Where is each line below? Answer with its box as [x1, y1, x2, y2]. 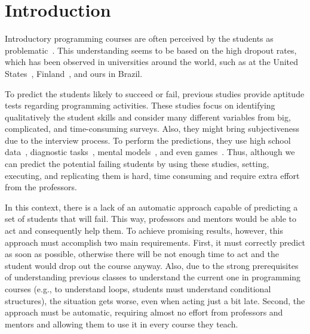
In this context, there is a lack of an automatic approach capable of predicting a [5, 200, 298, 213]
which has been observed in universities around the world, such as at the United [5, 55, 299, 68]
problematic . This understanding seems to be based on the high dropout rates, [5, 44, 297, 56]
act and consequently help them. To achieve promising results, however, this [5, 224, 283, 237]
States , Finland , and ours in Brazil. [5, 67, 143, 79]
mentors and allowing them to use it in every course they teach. [5, 317, 238, 330]
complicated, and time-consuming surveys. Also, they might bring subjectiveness [5, 122, 299, 135]
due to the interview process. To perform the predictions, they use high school [5, 134, 291, 146]
